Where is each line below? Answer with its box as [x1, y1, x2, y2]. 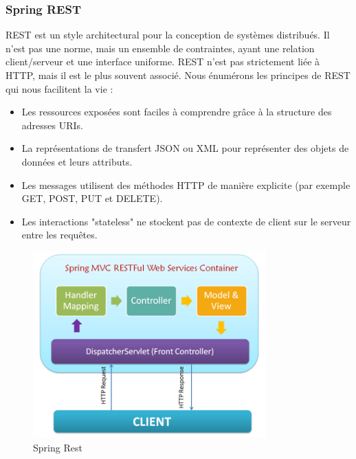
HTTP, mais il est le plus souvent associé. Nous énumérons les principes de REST [5, 68, 351, 82]
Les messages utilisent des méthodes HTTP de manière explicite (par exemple [21, 177, 351, 192]
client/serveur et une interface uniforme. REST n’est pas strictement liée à [5, 54, 320, 69]
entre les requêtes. [21, 227, 98, 242]
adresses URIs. [21, 117, 83, 132]
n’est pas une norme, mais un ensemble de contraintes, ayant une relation [5, 41, 315, 55]
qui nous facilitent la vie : [5, 81, 113, 96]
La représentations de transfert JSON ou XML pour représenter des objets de [21, 141, 349, 155]
